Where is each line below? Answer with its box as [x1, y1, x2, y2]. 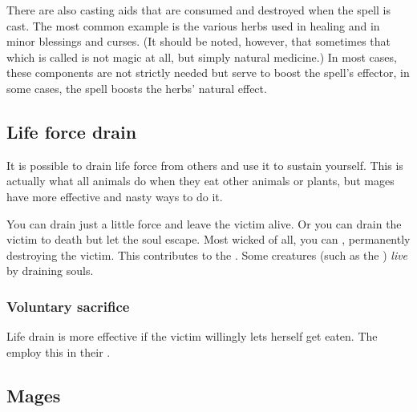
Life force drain [6, 119, 137, 143]
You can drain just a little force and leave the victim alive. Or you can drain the [6, 215, 402, 232]
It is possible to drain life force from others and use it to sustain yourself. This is [6, 156, 403, 173]
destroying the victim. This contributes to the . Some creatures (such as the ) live [6, 246, 408, 263]
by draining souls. [6, 262, 94, 279]
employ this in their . [6, 343, 111, 360]
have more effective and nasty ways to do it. [6, 188, 223, 204]
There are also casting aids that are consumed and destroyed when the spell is [6, 2, 391, 18]
